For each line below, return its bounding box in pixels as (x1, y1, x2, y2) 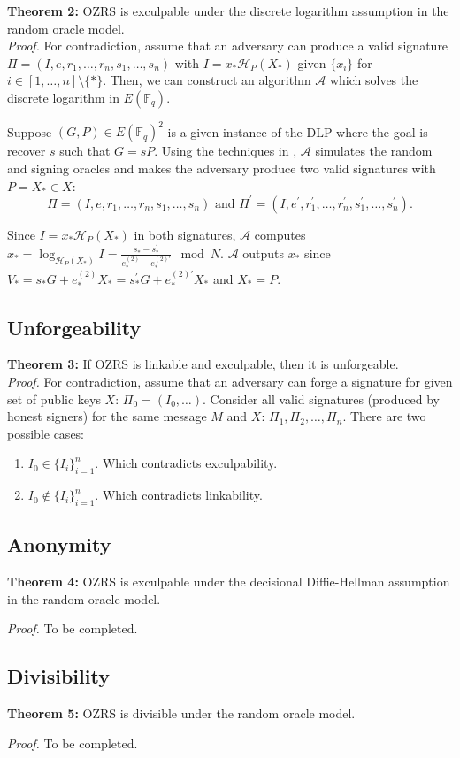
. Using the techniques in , (154, 142, 297, 160)
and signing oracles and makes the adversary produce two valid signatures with (7, 159, 436, 178)
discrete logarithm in (7, 88, 119, 106)
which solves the (329, 71, 418, 89)
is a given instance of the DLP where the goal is (167, 122, 428, 141)
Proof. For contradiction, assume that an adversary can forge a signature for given (7, 372, 453, 391)
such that (59, 142, 111, 160)
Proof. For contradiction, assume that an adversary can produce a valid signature (7, 36, 448, 55)
